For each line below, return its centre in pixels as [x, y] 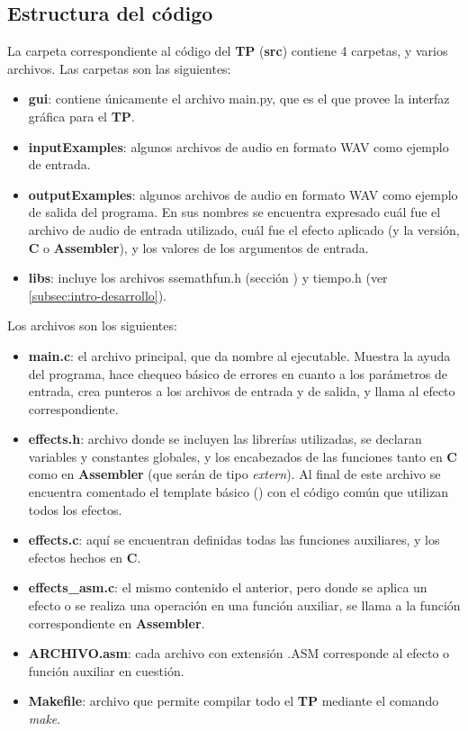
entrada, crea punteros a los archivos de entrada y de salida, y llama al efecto [242, 391]
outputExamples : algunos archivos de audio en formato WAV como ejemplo [243, 194]
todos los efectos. [75, 509]
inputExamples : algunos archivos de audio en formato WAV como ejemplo [238, 146]
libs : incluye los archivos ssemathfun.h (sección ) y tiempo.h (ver [208, 278]
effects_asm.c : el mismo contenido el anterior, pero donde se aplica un [228, 587]
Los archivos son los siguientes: [92, 325]
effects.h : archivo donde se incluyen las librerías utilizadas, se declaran [225, 439]
